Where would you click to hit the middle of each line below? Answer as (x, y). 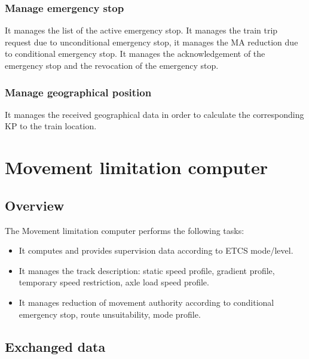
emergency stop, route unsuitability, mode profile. (110, 314)
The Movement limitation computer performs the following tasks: (125, 230)
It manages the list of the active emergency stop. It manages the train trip (141, 30)
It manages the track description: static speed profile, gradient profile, (147, 270)
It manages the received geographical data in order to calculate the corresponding (154, 114)
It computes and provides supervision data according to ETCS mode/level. (156, 250)
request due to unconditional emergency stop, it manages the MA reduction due (152, 42)
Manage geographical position (78, 92)
